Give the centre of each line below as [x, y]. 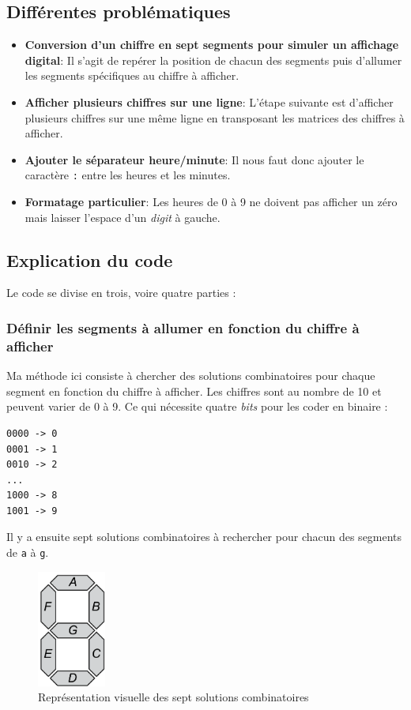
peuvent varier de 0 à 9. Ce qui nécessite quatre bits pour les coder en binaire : [197, 406]
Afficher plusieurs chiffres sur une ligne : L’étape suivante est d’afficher [209, 101]
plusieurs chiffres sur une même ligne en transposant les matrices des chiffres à [215, 117]
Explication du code [90, 259]
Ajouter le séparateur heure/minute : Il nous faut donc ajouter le [194, 159]
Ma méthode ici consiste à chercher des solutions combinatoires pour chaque [191, 376]
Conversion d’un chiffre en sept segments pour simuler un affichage [212, 45]
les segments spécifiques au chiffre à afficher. [132, 75]
